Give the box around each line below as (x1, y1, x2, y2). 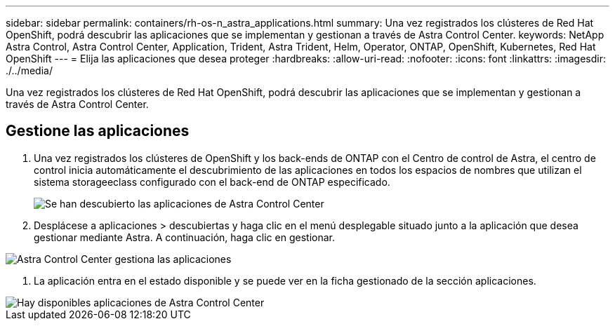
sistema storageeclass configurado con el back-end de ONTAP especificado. (34, 175, 390, 188)
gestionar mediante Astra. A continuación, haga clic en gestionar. (34, 231, 335, 243)
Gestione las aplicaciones (6, 122, 190, 140)
